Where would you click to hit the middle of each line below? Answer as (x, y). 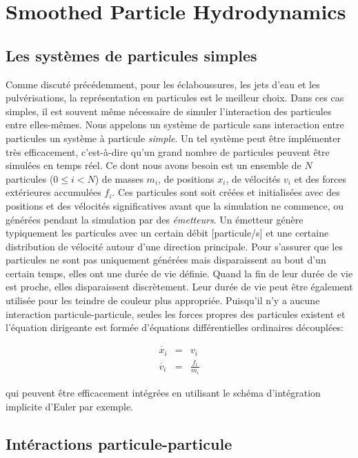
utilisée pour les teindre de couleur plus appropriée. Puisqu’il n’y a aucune (163, 300)
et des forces (320, 178)
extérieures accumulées (53, 192)
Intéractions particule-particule (119, 443)
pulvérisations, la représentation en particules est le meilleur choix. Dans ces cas (175, 98)
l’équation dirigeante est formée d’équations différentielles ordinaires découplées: (175, 327)
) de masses (119, 178)
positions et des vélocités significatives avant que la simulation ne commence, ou (175, 205)
